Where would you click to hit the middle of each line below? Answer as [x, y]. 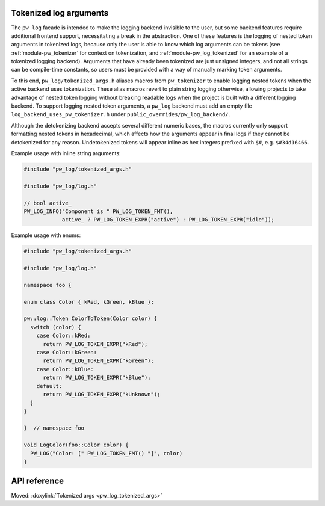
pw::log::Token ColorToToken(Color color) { [91, 319]
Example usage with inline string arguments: [66, 153]
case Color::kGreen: [67, 352]
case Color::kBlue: [65, 369]
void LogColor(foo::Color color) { [76, 445]
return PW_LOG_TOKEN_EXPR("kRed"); [95, 344]
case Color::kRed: [63, 336]
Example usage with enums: [46, 235]
